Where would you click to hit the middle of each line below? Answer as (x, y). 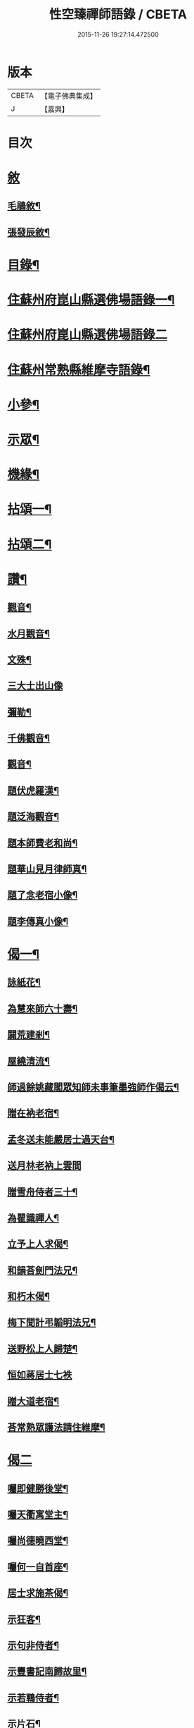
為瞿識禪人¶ (33, 1218)
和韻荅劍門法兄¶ (43, 1270)
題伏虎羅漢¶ (33, 790)
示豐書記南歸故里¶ (47, 1672)
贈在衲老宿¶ (33, 1114)
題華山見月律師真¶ (47, 869)
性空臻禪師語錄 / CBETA (118, 14)
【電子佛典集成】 (69, 96)
